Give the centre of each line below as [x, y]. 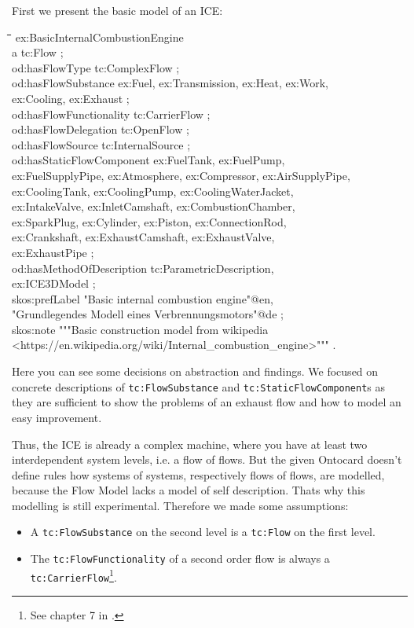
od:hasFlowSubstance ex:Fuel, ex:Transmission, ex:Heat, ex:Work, [170, 83]
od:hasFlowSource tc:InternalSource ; [101, 144]
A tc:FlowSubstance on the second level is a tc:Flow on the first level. [203, 532]
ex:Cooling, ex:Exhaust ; [71, 98]
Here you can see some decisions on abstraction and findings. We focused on [195, 371]
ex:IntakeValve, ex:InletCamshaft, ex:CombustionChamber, [154, 206]
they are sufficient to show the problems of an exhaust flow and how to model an [207, 402]
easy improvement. [57, 417]
